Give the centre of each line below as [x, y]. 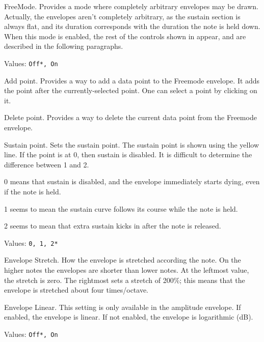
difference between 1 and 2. [47, 164]
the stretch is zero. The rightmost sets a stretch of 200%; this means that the [125, 280]
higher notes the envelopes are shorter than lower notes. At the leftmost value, [127, 270]
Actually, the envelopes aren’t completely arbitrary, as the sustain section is [122, 16]
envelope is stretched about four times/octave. [76, 290]
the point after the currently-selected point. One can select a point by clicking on [131, 90]
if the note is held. [33, 191]
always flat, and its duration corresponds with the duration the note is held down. [132, 26]
